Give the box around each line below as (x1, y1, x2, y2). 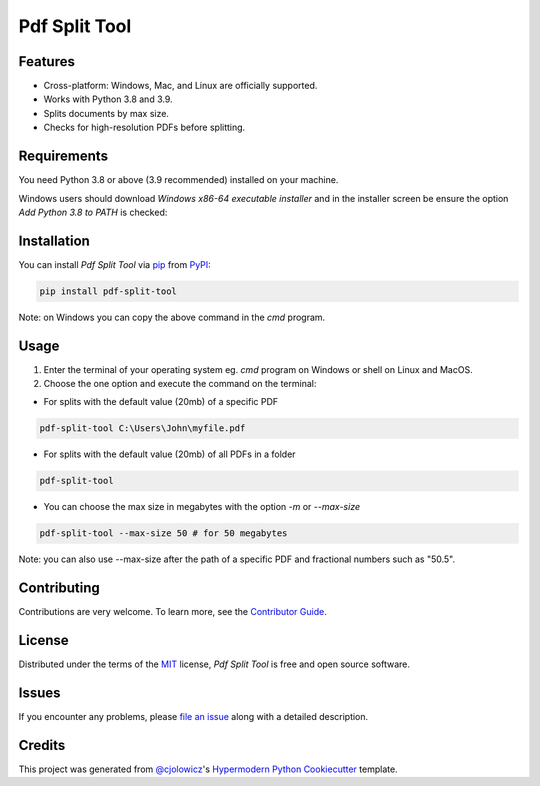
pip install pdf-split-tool (39, 285, 177, 297)
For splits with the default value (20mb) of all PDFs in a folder (43, 448, 296, 460)
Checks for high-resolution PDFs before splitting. (43, 121, 246, 134)
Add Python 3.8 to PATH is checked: (18, 206, 168, 218)
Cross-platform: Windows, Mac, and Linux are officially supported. (43, 80, 318, 92)
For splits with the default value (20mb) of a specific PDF (43, 396, 279, 408)
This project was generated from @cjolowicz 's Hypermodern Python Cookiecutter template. (18, 763, 399, 775)
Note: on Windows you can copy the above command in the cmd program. (18, 311, 326, 323)
